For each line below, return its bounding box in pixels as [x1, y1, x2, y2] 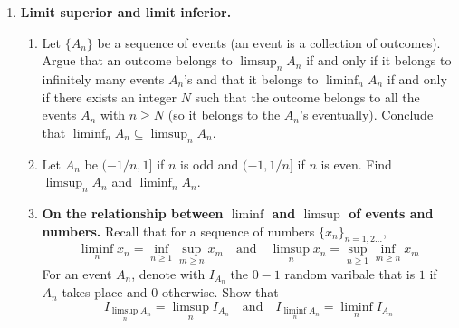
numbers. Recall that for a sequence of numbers [42, 221, 315, 240]
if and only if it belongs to [306, 51, 452, 70]
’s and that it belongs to [184, 69, 319, 88]
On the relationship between [42, 203, 224, 222]
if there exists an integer [42, 87, 177, 106]
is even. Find [320, 154, 392, 173]
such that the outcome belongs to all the [195, 87, 420, 106]
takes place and [62, 283, 148, 302]
